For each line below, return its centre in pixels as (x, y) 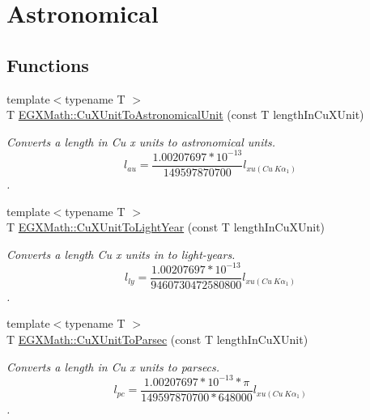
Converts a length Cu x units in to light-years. (121, 254)
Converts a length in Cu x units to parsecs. (113, 366)
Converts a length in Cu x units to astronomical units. (141, 141)
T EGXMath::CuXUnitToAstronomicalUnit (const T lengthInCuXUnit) (185, 115)
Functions (48, 64)
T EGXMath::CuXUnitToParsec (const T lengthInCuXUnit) (157, 339)
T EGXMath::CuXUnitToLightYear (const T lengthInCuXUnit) (166, 227)
